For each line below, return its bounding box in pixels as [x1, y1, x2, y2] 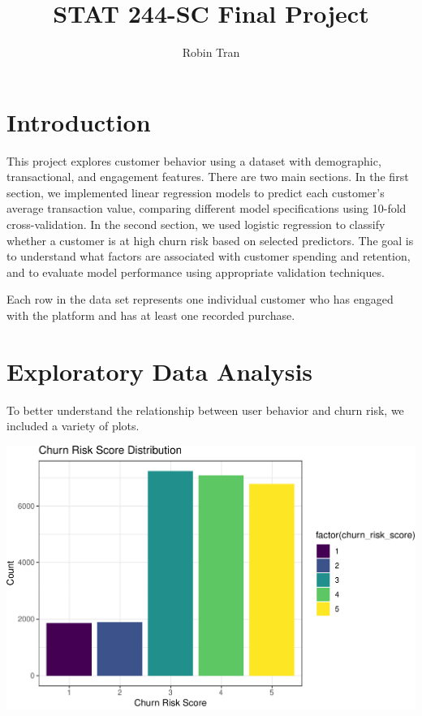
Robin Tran [182, 44, 240, 61]
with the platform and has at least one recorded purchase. [6, 307, 295, 323]
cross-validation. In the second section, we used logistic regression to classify [6, 216, 385, 233]
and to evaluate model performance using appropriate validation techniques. [6, 263, 385, 280]
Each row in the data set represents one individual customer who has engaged [6, 291, 394, 308]
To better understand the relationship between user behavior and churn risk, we [6, 401, 404, 418]
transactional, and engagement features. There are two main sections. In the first [6, 168, 409, 185]
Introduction [6, 105, 151, 138]
